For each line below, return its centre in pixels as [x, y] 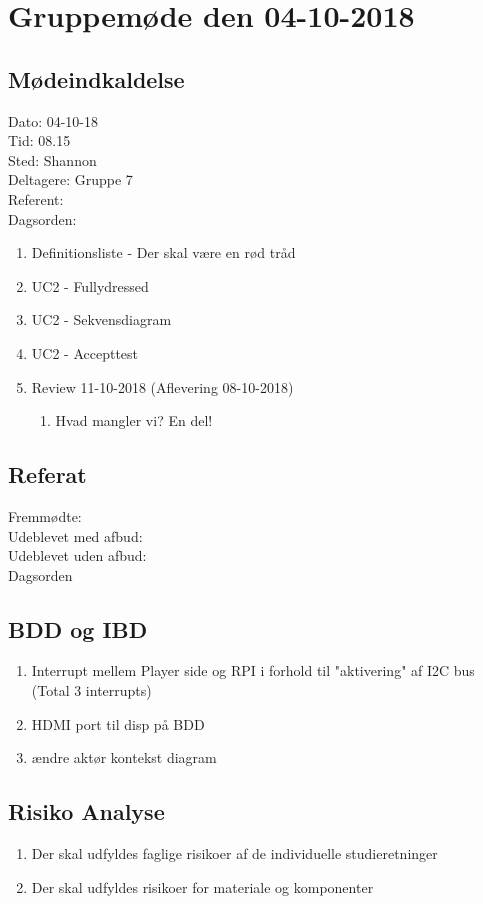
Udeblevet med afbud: [75, 535]
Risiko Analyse [86, 811]
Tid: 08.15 [39, 140]
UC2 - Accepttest [85, 352]
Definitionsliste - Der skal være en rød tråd [163, 252]
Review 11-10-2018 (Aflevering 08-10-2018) [162, 386]
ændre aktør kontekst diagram [124, 757]
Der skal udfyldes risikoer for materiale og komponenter [202, 886]
